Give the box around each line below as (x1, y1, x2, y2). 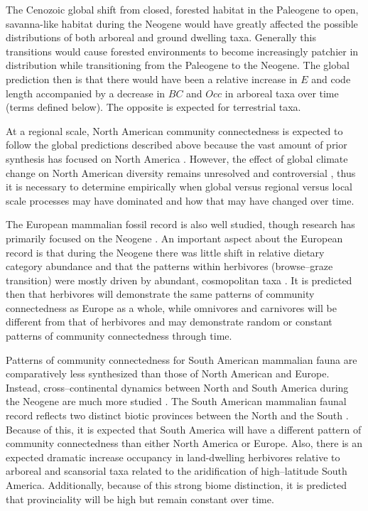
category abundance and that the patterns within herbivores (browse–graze (6, 259, 333, 274)
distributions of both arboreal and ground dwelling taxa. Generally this (6, 30, 316, 45)
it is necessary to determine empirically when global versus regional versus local (6, 179, 353, 194)
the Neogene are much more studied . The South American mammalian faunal (6, 394, 347, 409)
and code (311, 71, 351, 86)
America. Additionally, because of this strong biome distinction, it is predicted (6, 478, 347, 492)
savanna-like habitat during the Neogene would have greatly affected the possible (6, 16, 358, 31)
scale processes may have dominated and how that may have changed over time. (6, 193, 355, 208)
